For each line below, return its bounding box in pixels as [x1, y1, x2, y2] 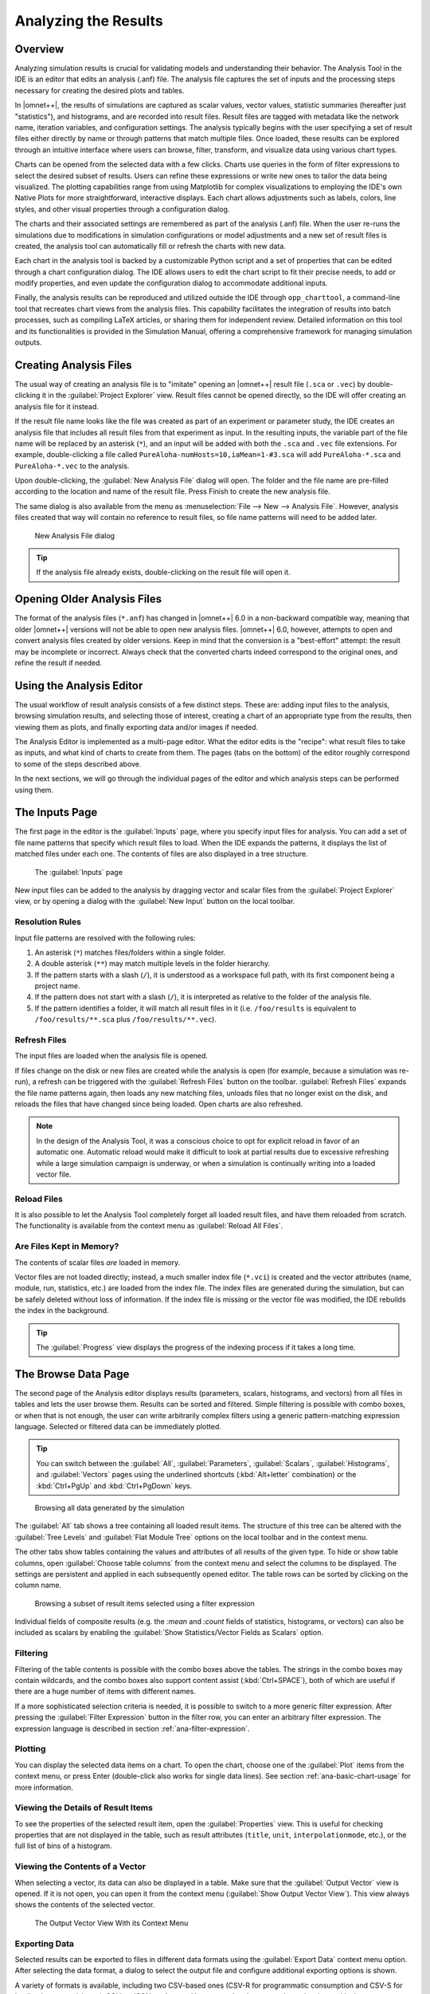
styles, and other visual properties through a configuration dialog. [14, 204, 230, 214]
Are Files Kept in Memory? [14, 1241, 119, 1252]
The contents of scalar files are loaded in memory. [14, 1257, 181, 1267]
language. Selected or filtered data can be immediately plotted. [14, 1422, 222, 1432]
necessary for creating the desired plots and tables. [14, 85, 185, 95]
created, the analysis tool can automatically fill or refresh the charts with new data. [14, 241, 286, 250]
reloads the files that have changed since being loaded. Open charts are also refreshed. [14, 1099, 303, 1109]
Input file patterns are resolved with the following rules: [14, 933, 196, 943]
